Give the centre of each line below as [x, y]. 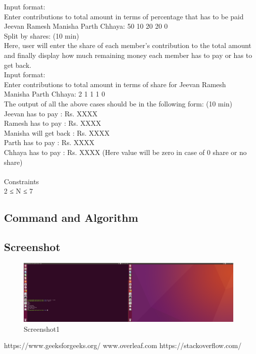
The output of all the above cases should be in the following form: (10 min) [118, 103]
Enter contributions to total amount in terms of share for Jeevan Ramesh [115, 84]
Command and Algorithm [71, 218]
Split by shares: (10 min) [42, 35]
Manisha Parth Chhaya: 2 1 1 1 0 [55, 94]
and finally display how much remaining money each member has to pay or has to [128, 55]
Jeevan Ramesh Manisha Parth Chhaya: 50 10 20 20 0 [86, 26]
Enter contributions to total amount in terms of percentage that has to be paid [124, 16]
